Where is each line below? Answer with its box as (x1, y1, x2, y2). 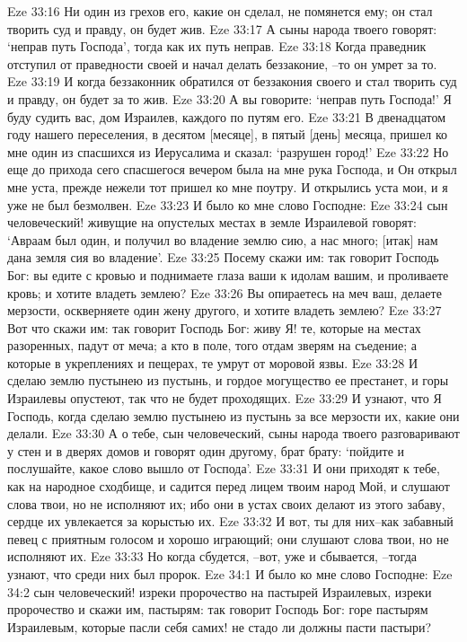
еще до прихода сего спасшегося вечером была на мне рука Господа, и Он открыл (7, 160, 457, 179)
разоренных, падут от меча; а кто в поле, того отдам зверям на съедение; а (7, 336, 417, 355)
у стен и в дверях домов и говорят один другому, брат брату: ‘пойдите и (7, 441, 405, 460)
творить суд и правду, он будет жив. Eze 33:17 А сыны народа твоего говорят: (7, 19, 437, 38)
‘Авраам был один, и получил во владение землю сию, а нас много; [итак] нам (7, 230, 438, 249)
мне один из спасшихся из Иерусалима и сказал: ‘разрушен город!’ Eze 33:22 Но (7, 142, 449, 161)
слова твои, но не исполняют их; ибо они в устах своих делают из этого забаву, (7, 494, 445, 513)
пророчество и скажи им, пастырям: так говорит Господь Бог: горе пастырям (7, 600, 428, 619)
